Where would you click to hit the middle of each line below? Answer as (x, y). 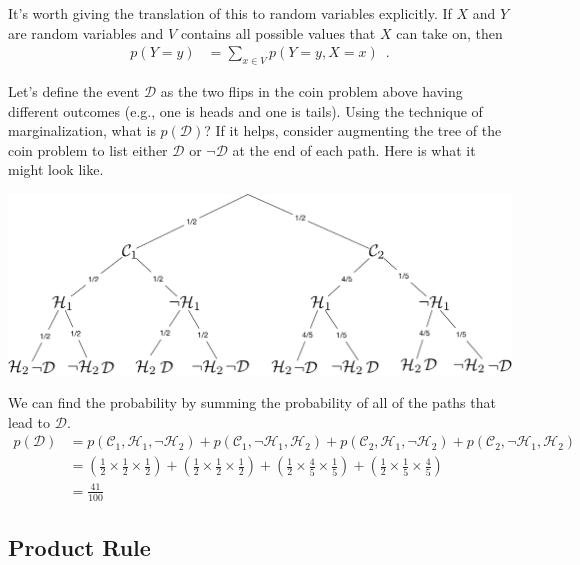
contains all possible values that (278, 32)
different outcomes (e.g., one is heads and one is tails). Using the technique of (245, 110)
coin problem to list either (88, 149)
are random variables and (86, 32)
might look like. (56, 169)
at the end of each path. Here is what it (354, 149)
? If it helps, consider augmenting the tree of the (353, 130)
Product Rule (79, 547)
